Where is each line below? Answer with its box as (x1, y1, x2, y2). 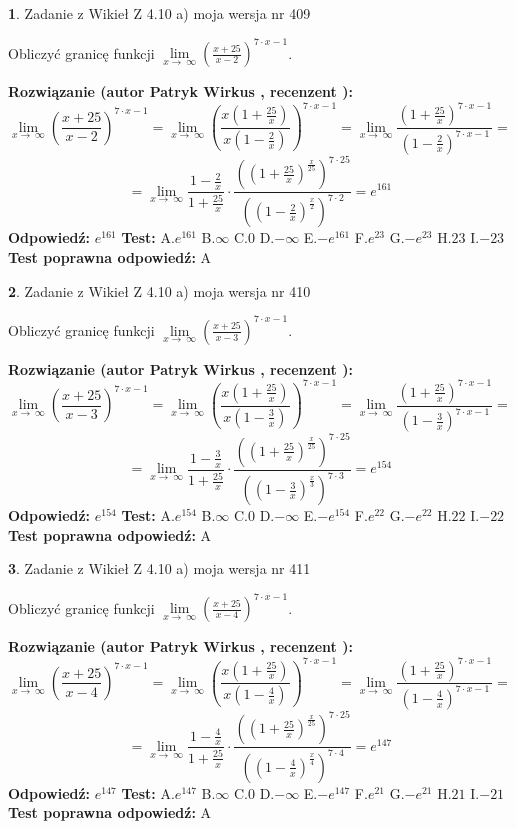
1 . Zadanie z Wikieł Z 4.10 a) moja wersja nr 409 (8, 3, 311, 23)
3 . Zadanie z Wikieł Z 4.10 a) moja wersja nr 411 (8, 558, 311, 579)
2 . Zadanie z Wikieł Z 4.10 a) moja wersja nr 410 (8, 280, 311, 301)
